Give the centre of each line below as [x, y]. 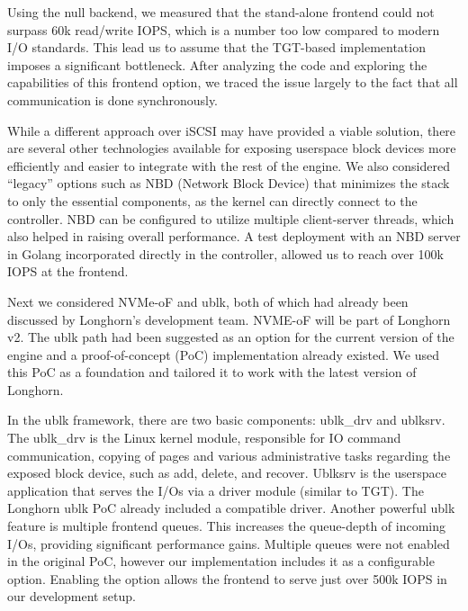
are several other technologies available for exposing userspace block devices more [232, 148]
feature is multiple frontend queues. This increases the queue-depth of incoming [227, 526]
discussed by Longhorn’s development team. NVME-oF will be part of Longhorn [229, 319]
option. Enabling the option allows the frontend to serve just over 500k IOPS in [227, 578]
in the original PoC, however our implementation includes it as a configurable [221, 561]
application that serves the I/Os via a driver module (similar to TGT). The [216, 490]
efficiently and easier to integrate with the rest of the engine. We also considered [229, 165]
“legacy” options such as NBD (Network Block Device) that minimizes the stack [229, 183]
